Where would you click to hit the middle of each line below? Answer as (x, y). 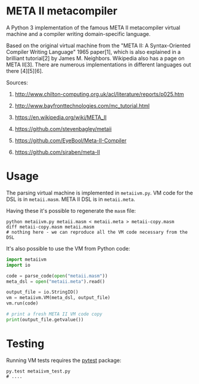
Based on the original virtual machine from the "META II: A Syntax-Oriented (98, 45)
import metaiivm (26, 259)
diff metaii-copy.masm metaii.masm (50, 227)
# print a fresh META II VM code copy (54, 314)
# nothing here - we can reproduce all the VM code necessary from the (97, 232)
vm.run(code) (22, 303)
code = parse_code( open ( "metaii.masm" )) (57, 276)
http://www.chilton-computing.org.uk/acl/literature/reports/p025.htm (99, 94)
